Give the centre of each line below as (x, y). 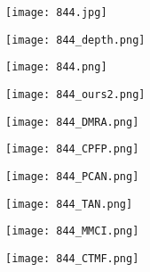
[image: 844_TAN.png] (69, 204)
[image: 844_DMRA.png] (72, 122)
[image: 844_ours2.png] (75, 94)
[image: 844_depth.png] (75, 40)
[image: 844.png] (56, 67)
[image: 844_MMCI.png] (72, 231)
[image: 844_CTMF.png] (72, 258)
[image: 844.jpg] (56, 12)
